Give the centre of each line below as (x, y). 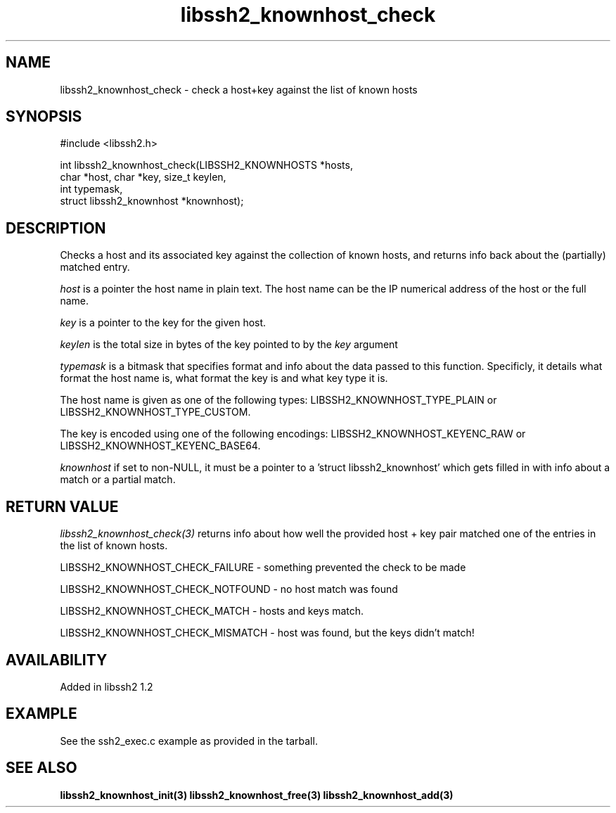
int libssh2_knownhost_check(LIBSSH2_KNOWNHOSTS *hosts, (206, 165)
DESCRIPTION (56, 228)
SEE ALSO (41, 768)
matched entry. (95, 267)
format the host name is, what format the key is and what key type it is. (224, 378)
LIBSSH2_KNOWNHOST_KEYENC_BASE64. (160, 446)
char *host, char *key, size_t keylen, (143, 177)
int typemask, (91, 189)
